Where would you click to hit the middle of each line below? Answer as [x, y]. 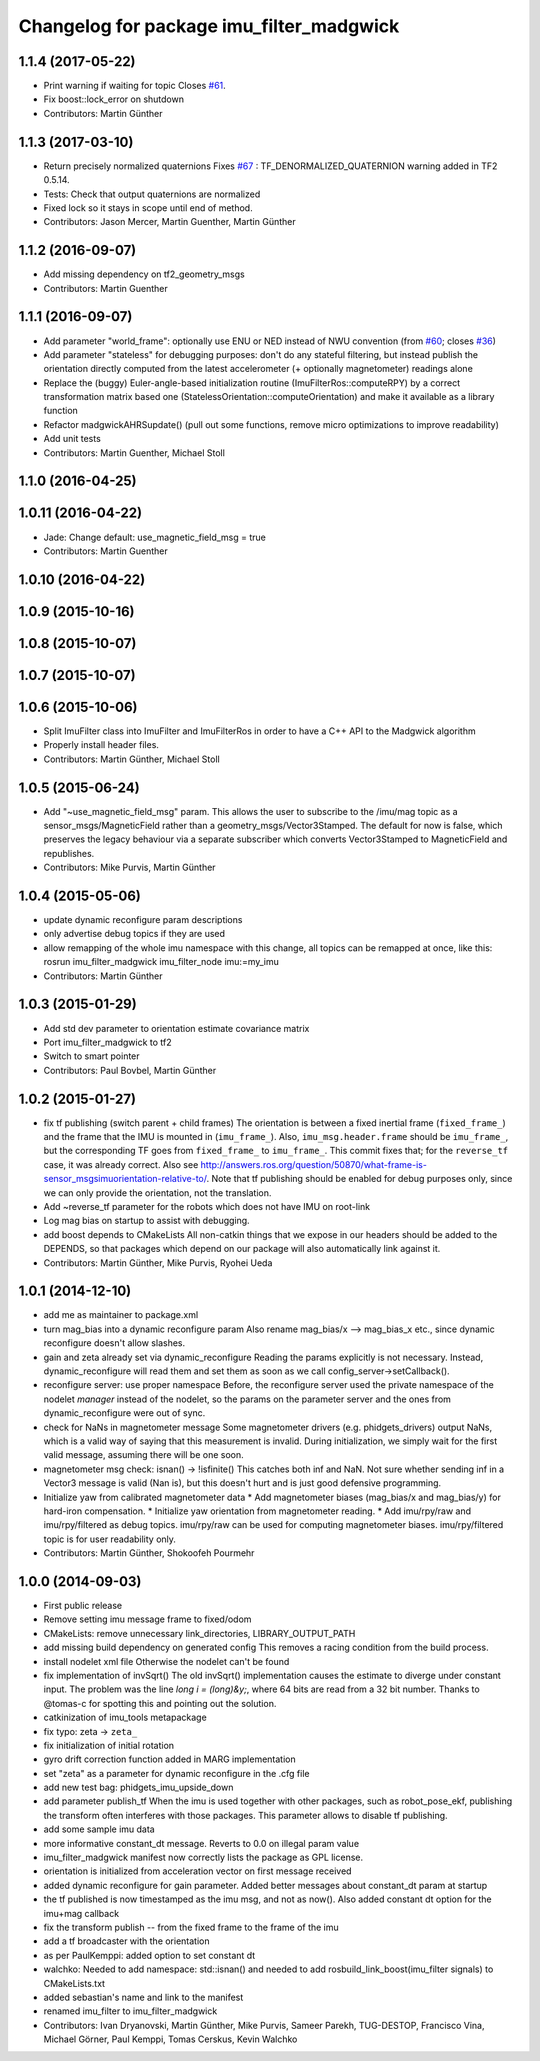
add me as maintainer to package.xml [121, 1315]
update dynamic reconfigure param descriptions [143, 920]
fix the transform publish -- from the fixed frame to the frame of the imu [191, 1927]
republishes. [69, 853]
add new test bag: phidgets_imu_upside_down [138, 1787]
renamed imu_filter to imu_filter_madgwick [130, 2011]
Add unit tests [72, 439]
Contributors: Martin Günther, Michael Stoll [131, 759]
